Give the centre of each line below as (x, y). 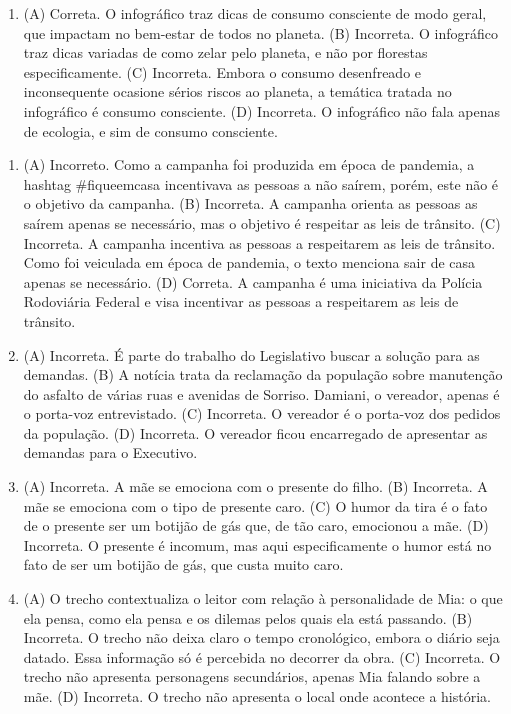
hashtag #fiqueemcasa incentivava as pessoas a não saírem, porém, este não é (261, 183)
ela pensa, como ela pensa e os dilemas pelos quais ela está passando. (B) (248, 617)
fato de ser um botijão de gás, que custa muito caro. (183, 564)
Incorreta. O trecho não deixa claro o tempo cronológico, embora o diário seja (261, 637)
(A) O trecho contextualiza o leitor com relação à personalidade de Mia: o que (263, 598)
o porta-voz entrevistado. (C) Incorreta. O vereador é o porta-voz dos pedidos (262, 413)
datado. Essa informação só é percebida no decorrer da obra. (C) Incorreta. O (262, 656)
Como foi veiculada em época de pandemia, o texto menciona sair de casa (249, 262)
